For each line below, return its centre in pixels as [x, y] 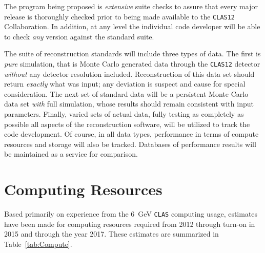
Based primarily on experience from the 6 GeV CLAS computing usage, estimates [131, 214]
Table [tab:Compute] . [38, 244]
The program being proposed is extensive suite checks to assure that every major [131, 6]
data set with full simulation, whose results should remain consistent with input [129, 104]
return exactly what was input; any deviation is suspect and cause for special [125, 84]
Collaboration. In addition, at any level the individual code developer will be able [132, 26]
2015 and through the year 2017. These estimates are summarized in [111, 234]
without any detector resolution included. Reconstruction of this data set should [129, 73]
